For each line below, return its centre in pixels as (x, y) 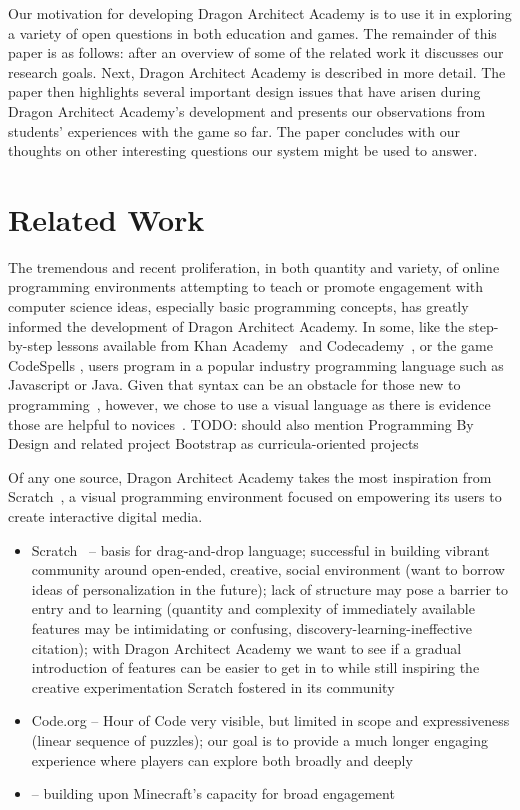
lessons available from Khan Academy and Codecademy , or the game (275, 345)
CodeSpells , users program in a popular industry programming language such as (256, 364)
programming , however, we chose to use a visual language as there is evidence (249, 404)
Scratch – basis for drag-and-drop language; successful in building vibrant (260, 549)
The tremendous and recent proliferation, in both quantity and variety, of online (254, 266)
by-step (30, 345)
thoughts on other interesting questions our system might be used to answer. (243, 150)
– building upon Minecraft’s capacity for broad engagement (213, 793)
